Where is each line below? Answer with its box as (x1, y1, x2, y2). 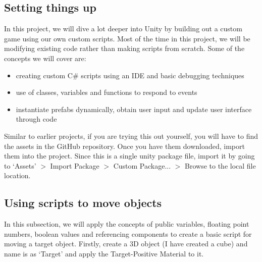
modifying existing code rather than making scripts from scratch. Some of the (4, 43, 245, 54)
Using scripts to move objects (4, 195, 162, 211)
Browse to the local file (185, 160, 256, 171)
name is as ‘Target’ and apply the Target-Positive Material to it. (4, 248, 204, 258)
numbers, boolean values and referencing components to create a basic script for (4, 228, 252, 239)
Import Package (50, 160, 99, 171)
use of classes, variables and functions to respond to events (16, 87, 197, 97)
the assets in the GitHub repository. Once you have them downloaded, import (4, 140, 245, 151)
